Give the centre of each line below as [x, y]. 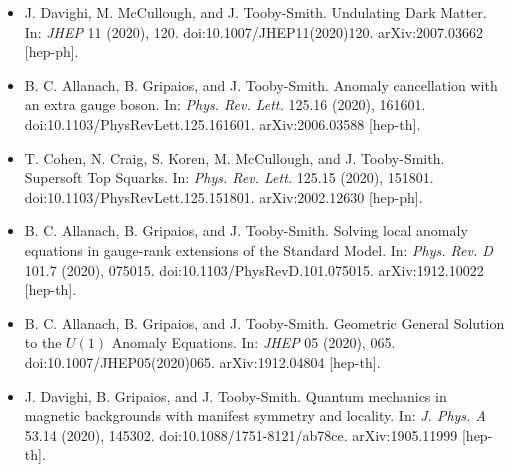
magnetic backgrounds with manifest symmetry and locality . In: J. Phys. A [255, 415]
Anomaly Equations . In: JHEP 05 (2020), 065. [253, 342]
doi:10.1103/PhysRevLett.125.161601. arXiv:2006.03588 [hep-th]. [222, 123]
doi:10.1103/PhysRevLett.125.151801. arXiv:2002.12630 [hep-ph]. [223, 196]
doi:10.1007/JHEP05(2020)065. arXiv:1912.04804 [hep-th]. [202, 361]
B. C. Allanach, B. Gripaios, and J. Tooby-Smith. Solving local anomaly [246, 230]
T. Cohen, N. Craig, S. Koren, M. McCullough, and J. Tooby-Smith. [234, 157]
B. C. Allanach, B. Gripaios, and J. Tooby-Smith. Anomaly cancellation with [261, 84]
